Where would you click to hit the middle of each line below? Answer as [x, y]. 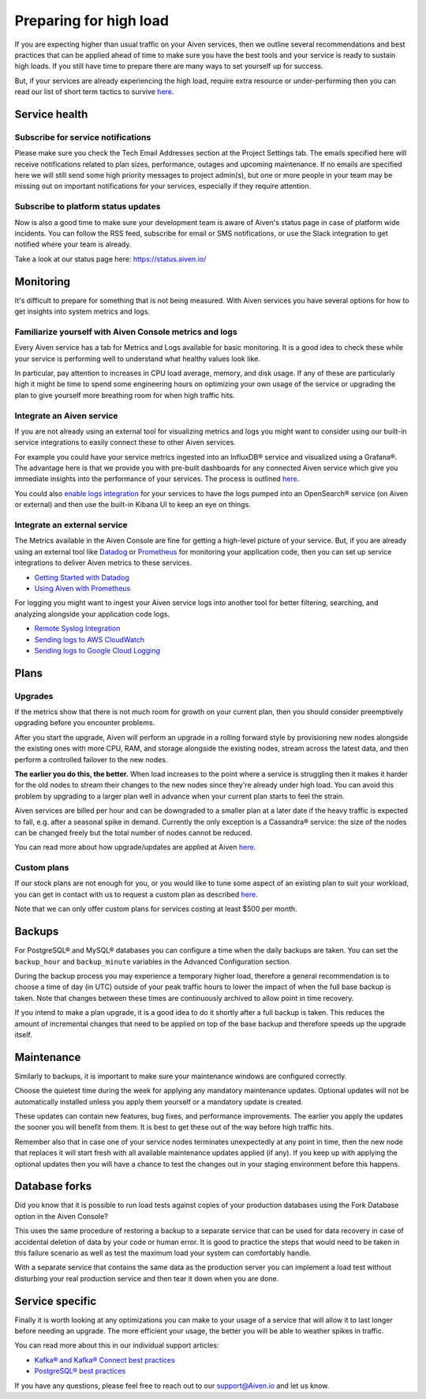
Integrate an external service [71, 525]
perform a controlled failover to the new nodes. [91, 759]
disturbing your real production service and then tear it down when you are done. [147, 1278]
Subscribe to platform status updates [88, 207]
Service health [51, 114]
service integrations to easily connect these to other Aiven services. [125, 442]
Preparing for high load [92, 21]
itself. [24, 1034]
